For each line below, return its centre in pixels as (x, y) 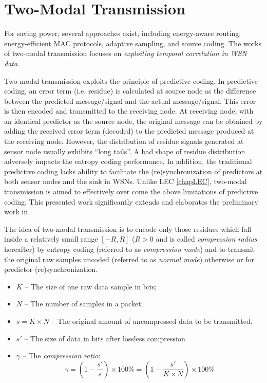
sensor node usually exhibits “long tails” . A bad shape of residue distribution (125, 151)
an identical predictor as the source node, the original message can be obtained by (133, 121)
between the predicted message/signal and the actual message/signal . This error (130, 101)
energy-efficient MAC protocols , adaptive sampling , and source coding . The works (133, 43)
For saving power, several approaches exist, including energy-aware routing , (123, 33)
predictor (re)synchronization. (51, 269)
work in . (18, 212)
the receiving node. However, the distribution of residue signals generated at (124, 141)
